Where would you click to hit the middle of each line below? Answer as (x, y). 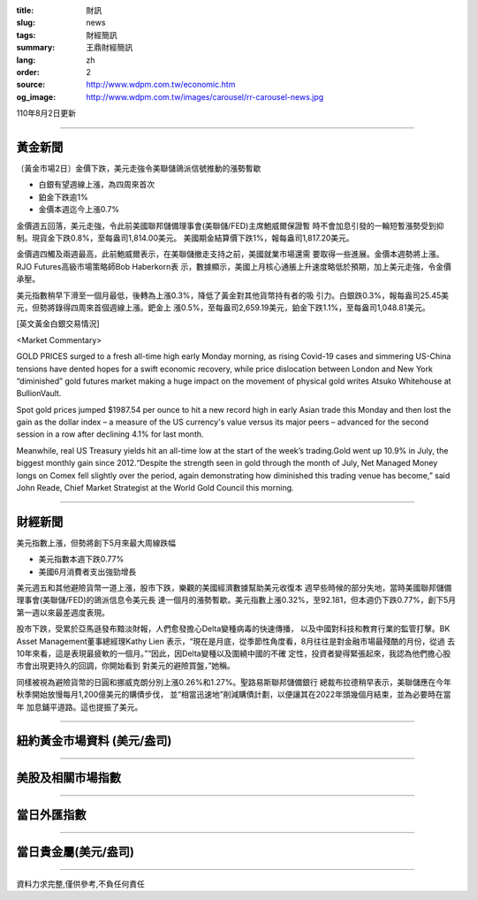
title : (25, 10)
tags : (26, 34)
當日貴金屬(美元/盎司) (75, 852)
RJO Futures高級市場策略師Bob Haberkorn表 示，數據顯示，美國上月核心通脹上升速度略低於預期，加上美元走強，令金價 (234, 266)
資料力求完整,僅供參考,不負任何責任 (81, 884)
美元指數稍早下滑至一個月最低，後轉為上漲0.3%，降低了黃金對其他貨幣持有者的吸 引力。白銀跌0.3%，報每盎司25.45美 (233, 295)
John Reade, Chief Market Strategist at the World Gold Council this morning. (155, 488)
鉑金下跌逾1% (63, 197)
